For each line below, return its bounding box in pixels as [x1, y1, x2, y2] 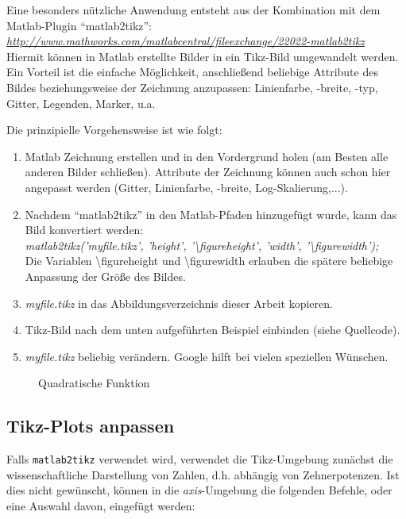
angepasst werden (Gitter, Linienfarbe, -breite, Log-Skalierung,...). [25, 179, 348, 195]
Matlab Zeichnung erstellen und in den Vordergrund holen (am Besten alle [25, 148, 389, 164]
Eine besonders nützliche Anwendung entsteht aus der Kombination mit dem [6, 2, 381, 17]
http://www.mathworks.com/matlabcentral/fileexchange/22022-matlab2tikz [6, 33, 365, 49]
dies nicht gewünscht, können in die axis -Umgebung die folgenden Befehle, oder [6, 482, 392, 498]
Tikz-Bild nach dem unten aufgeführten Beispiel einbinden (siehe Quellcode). [25, 321, 400, 338]
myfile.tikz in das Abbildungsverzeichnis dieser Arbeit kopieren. [25, 294, 333, 311]
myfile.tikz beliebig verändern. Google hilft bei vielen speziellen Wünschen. [25, 348, 389, 364]
